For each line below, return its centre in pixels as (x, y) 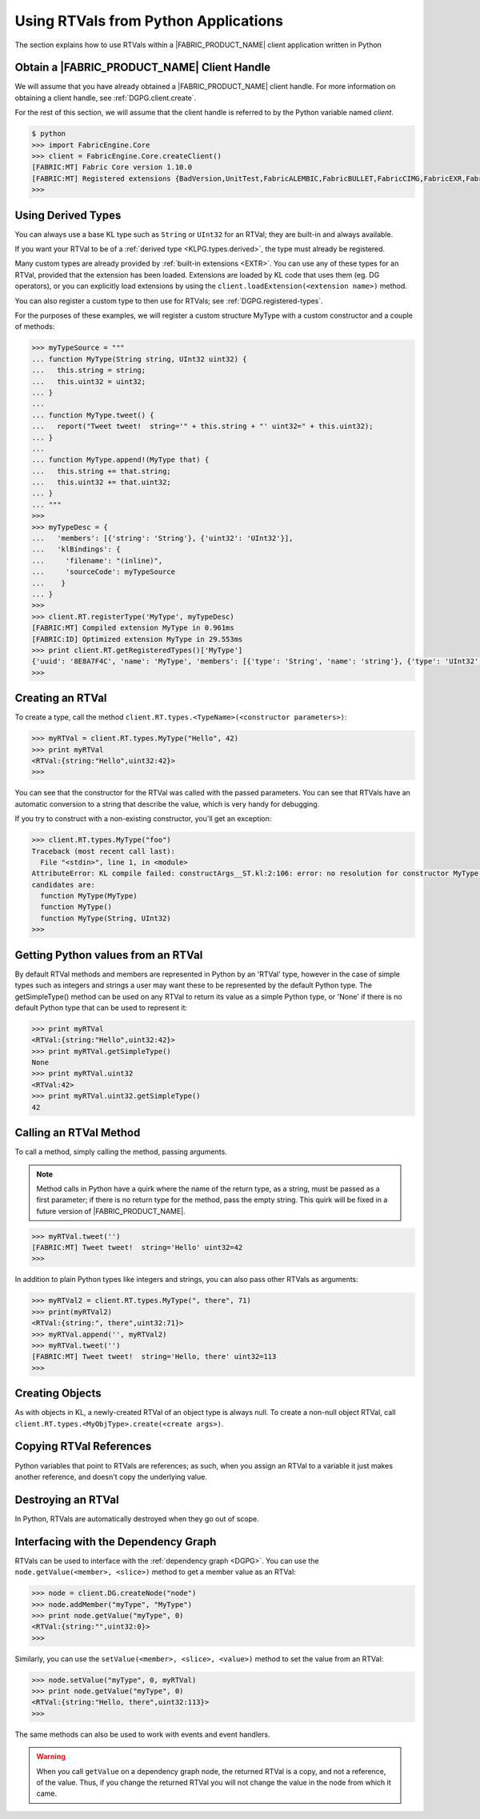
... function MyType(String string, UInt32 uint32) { (139, 359)
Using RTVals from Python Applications (149, 21)
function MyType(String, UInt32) (106, 918)
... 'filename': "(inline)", (97, 561)
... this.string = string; (89, 371)
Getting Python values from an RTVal (109, 955)
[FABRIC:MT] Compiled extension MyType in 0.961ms (133, 628)
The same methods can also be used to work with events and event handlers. (142, 1734)
